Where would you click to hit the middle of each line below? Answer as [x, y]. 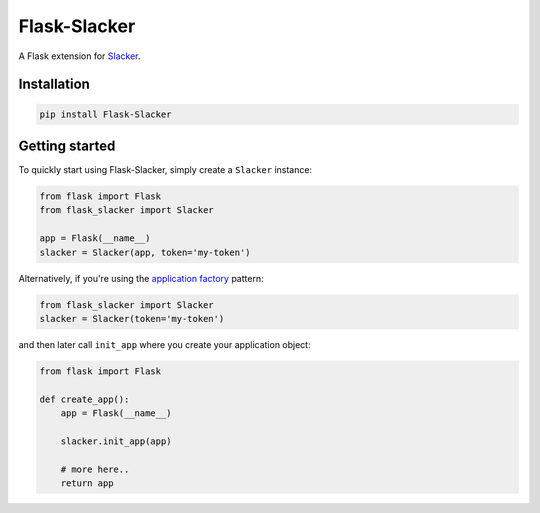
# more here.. [95, 469]
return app [87, 483]
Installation [54, 84]
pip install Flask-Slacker [105, 114]
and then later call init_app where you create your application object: [164, 344]
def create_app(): [84, 399]
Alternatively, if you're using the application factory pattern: [141, 278]
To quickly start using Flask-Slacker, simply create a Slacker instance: [165, 170]
